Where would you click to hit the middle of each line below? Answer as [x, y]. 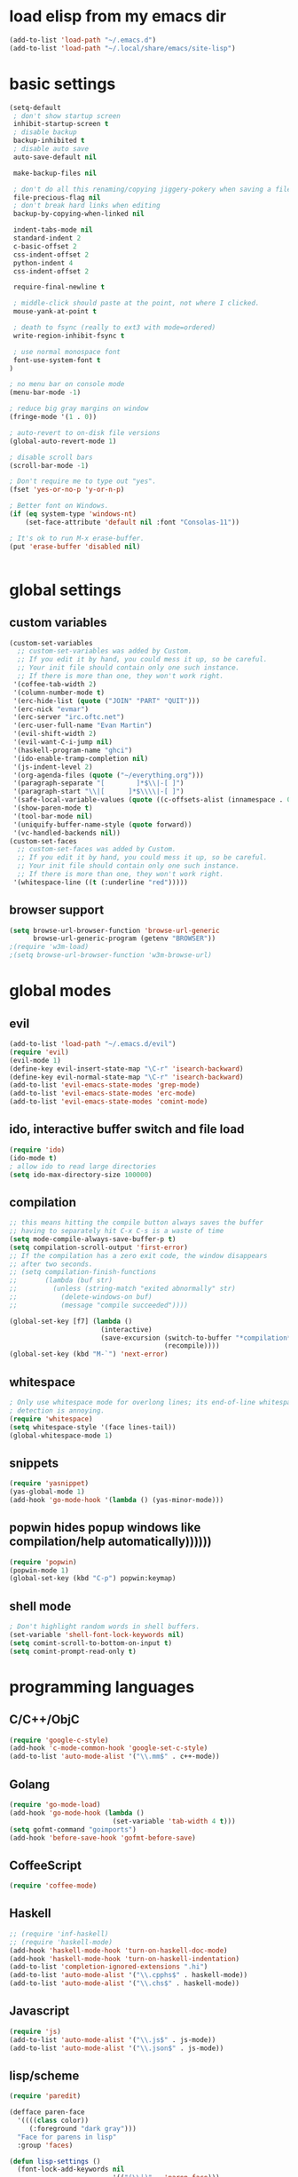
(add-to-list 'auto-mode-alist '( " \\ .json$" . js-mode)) [117, 2048]
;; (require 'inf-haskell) [59, 1934]
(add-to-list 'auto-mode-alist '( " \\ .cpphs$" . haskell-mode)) [129, 1975]
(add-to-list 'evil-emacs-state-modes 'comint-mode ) [109, 1102]
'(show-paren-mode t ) [53, 808]
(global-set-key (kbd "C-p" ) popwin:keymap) [93, 1579]
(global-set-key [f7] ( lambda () [71, 1321]
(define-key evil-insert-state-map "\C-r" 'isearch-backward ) [126, 1069]
